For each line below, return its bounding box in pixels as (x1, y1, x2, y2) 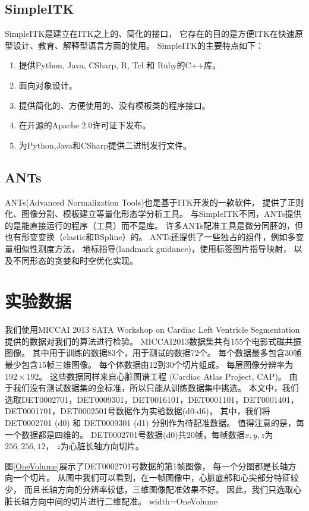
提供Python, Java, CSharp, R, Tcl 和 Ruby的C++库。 (18, 59, 221, 71)
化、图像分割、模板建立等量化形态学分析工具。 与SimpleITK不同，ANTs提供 (5, 207, 302, 220)
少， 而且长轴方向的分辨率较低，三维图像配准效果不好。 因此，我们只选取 (5, 482, 294, 495)
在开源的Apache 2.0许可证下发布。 (18, 119, 151, 131)
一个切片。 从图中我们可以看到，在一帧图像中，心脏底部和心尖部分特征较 (12, 471, 299, 484)
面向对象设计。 (18, 78, 77, 91)
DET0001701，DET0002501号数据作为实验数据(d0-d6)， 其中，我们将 (5, 405, 270, 417)
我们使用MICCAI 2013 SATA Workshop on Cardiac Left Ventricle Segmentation (5, 323, 300, 336)
